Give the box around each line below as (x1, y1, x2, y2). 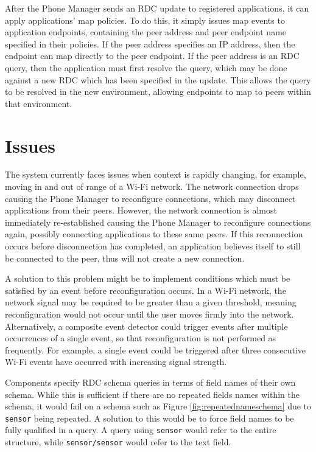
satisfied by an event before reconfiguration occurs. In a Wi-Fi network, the (5, 283, 286, 296)
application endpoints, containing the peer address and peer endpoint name (5, 26, 287, 38)
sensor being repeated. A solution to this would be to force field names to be (5, 411, 294, 424)
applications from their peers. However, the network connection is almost (5, 204, 277, 217)
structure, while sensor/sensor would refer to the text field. (5, 436, 231, 448)
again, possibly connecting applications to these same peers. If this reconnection (5, 228, 303, 240)
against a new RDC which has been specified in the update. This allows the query (5, 73, 311, 86)
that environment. (5, 97, 72, 110)
